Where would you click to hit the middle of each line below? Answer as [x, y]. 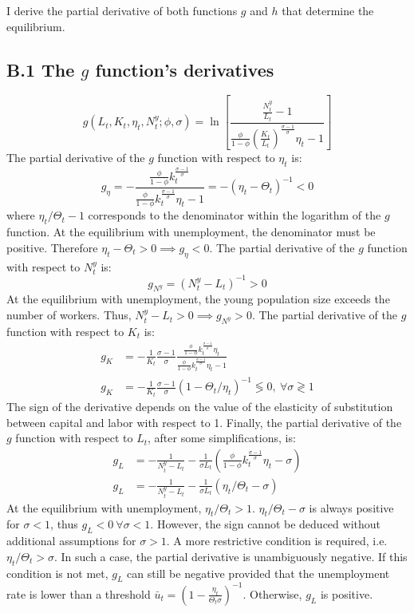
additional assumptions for [71, 541]
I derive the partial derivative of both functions [122, 10]
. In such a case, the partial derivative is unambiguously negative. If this [231, 556]
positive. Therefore [52, 247]
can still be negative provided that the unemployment [258, 573]
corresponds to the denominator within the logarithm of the [235, 215]
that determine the [328, 10]
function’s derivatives [185, 69]
